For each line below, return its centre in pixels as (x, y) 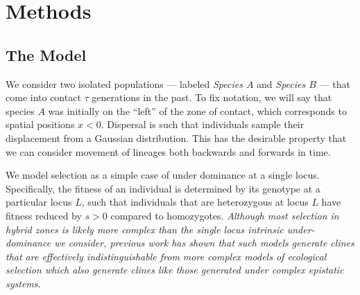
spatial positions (40, 124)
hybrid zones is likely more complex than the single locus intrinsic (145, 229)
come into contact (43, 97)
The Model (46, 54)
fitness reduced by (44, 215)
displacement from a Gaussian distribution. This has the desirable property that (176, 137)
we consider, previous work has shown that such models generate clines (204, 243)
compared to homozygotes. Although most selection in (225, 215)
